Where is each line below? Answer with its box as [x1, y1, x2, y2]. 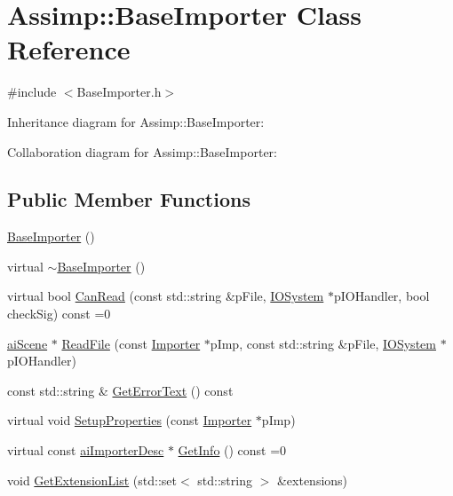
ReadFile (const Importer [61, 334, 201, 352]
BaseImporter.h [76, 83, 162, 101]
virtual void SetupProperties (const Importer [7, 411, 252, 429]
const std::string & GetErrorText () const [7, 381, 234, 399]
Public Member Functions [7, 185, 250, 213]
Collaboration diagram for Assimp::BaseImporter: [7, 142, 277, 161]
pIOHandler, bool [333, 287, 430, 305]
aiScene [7, 334, 48, 352]
